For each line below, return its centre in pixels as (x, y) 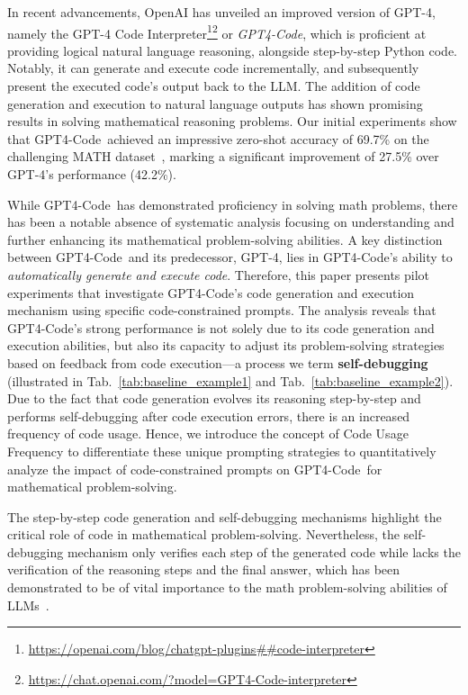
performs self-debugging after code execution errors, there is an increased (209, 415)
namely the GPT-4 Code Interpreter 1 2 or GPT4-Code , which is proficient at (217, 32)
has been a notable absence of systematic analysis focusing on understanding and (231, 222)
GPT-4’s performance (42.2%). (92, 174)
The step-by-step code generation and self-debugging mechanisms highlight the (225, 516)
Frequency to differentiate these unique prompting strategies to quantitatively (222, 451)
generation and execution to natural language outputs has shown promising (215, 103)
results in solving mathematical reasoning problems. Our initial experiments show (232, 121)
